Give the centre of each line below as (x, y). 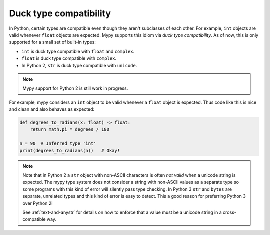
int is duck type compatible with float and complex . (78, 51)
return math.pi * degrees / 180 (70, 130)
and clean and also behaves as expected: (52, 109)
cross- (230, 212)
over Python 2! (38, 203)
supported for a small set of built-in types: (52, 42)
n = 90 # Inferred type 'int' (58, 144)
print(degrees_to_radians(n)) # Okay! (70, 151)
